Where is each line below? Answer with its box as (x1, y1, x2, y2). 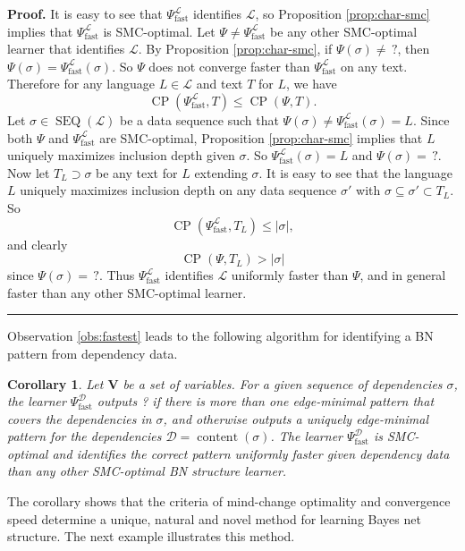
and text (196, 74, 243, 93)
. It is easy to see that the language (258, 163, 452, 182)
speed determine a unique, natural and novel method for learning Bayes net (7, 509, 421, 528)
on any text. (340, 56, 408, 75)
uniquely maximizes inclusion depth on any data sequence (20, 181, 337, 199)
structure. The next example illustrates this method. (7, 527, 295, 546)
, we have (286, 74, 337, 93)
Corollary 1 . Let (7, 374, 104, 393)
